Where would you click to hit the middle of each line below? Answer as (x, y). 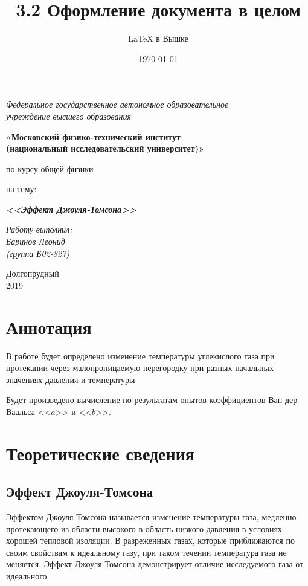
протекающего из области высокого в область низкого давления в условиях (144, 528)
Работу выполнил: (39, 229)
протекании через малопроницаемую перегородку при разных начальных (140, 368)
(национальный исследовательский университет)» (105, 148)
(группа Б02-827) (38, 253)
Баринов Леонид (36, 241)
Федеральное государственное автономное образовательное (117, 104)
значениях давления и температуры (71, 379)
